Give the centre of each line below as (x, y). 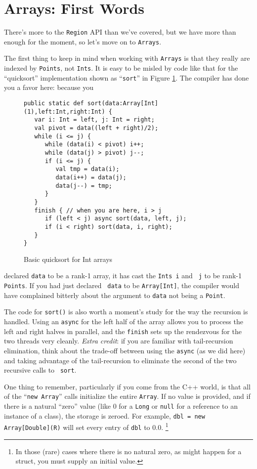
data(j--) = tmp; (84, 186)
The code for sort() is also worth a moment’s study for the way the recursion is (126, 312)
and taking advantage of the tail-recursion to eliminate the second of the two (120, 360)
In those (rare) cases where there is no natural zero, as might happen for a (128, 451)
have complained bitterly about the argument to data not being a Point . (115, 295)
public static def (54, 103)
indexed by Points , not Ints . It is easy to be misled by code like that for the (121, 68)
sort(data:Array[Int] (123, 103)
